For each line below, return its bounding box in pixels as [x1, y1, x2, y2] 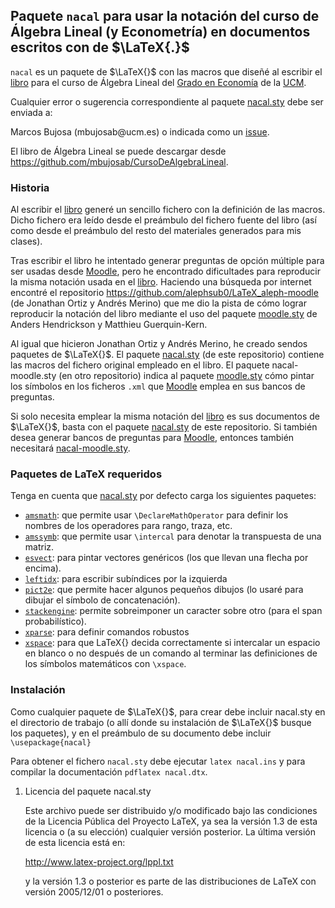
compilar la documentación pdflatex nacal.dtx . [10, 765, 208, 778]
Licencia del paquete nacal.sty [24, 785, 152, 797]
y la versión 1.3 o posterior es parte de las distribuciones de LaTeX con [24, 875, 317, 887]
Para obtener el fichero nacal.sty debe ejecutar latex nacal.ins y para [10, 755, 306, 767]
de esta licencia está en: [24, 836, 126, 848]
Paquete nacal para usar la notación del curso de [10, 8, 320, 25]
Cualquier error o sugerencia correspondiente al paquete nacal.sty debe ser [10, 95, 324, 108]
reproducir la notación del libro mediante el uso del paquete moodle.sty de [10, 308, 318, 320]
